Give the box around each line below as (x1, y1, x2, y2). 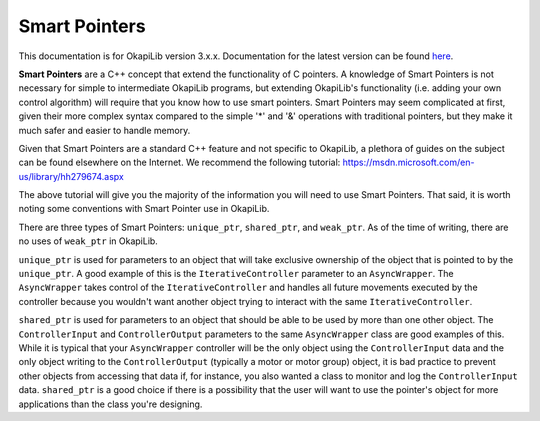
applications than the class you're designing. (18, 398, 203, 410)
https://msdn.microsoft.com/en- (342, 156, 475, 169)
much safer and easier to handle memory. (18, 124, 191, 136)
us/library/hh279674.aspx (18, 170, 124, 182)
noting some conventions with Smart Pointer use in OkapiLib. (18, 203, 270, 215)
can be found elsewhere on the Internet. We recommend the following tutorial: (18, 156, 341, 169)
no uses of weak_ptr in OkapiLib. (18, 235, 159, 247)
